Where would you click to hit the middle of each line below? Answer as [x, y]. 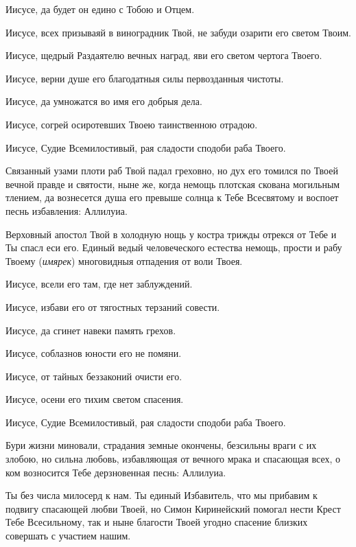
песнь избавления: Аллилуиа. [67, 210]
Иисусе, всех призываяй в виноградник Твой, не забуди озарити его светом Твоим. [178, 32]
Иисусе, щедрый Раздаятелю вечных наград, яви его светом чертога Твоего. [164, 55]
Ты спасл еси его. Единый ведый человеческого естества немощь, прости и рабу [174, 247]
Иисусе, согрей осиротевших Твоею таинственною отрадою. [132, 124]
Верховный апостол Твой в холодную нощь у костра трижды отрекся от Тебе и [171, 234]
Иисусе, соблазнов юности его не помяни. [94, 353]
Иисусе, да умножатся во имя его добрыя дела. [104, 101]
